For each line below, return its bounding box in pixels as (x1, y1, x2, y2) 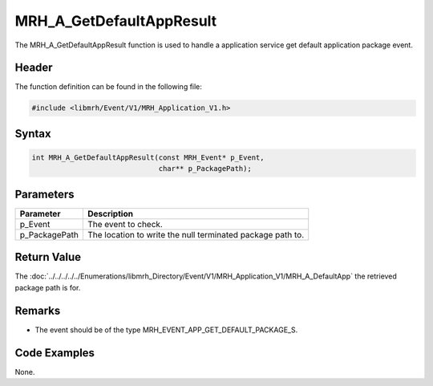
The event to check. (87, 218, 164, 230)
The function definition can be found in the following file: (14, 82, 202, 91)
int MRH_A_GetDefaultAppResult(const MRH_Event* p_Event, (31, 153, 265, 162)
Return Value (14, 250, 82, 264)
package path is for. (14, 282, 81, 292)
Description (87, 208, 134, 219)
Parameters (14, 187, 75, 201)
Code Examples (14, 346, 95, 360)
